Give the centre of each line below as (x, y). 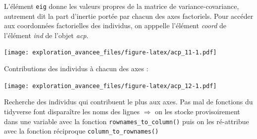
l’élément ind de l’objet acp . (46, 35)
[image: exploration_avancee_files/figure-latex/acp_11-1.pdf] (110, 53)
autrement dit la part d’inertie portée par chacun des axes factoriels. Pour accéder (129, 16)
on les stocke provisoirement (198, 111)
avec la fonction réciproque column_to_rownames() (81, 131)
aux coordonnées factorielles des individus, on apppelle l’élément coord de (115, 25)
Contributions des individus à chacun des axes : (76, 69)
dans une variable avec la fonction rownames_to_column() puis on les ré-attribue (127, 121)
